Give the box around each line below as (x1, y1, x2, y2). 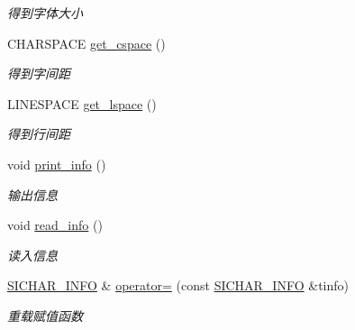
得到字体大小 (7, 4, 83, 22)
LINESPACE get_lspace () (7, 94, 157, 113)
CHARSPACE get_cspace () (7, 33, 166, 52)
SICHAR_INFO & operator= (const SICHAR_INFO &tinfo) (7, 276, 349, 295)
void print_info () (7, 154, 106, 173)
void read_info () (7, 215, 103, 234)
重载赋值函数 (7, 306, 83, 325)
